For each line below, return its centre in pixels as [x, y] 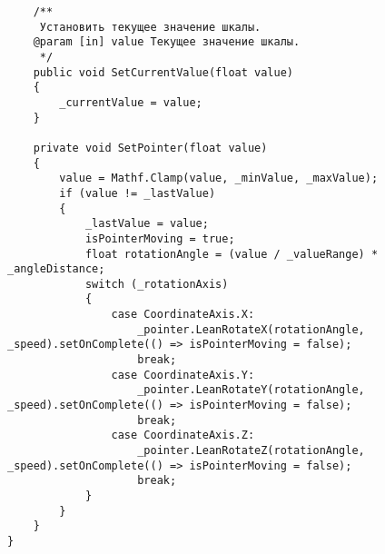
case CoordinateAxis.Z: [183, 435]
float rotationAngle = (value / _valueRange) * [232, 254]
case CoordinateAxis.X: [183, 315]
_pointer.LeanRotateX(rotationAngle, [251, 329]
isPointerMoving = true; [160, 238]
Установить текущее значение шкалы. [150, 27]
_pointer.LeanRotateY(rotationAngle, [251, 390]
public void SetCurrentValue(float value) [163, 72]
